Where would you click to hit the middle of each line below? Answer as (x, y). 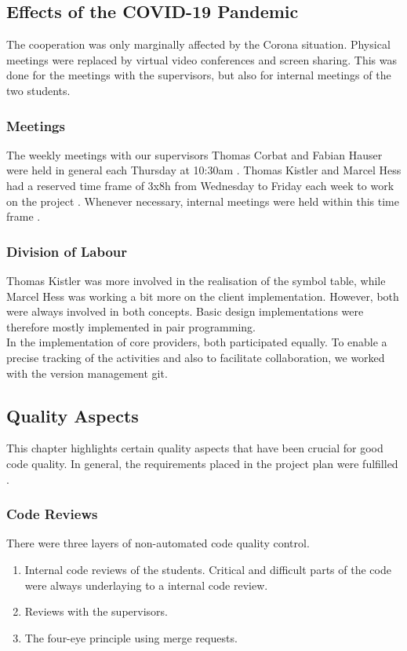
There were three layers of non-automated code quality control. (158, 543)
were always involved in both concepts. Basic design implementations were (185, 311)
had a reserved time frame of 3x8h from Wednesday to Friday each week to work (200, 185)
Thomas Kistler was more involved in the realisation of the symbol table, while (196, 280)
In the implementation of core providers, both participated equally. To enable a (197, 342)
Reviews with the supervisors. (96, 611)
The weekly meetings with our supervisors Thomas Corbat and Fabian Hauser (194, 154)
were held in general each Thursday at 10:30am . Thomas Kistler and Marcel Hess (204, 170)
